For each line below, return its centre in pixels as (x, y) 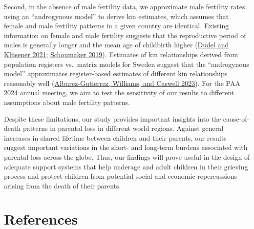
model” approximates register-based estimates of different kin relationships (116, 73)
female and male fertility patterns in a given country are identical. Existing (116, 26)
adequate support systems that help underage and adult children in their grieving (126, 166)
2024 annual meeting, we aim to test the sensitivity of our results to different (119, 93)
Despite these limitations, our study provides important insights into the (113, 118)
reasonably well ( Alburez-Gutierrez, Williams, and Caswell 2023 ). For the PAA (122, 83)
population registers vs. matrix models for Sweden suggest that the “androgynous (127, 64)
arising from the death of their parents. (63, 185)
